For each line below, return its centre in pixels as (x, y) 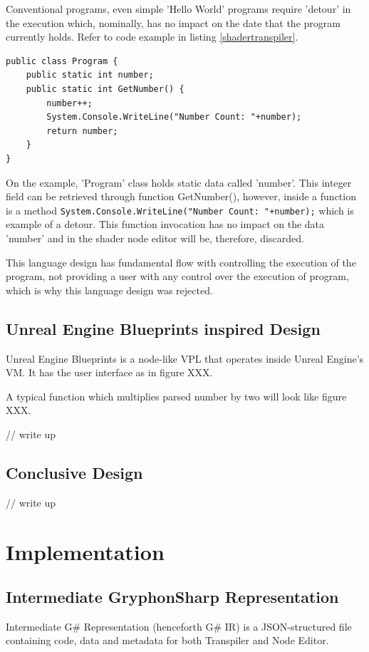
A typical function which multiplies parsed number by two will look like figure (176, 396)
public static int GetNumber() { (105, 89)
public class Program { (62, 61)
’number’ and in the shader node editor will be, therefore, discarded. (155, 238)
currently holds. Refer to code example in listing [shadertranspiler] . (152, 37)
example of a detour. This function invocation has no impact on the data (165, 224)
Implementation (85, 551)
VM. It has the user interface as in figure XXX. (109, 372)
